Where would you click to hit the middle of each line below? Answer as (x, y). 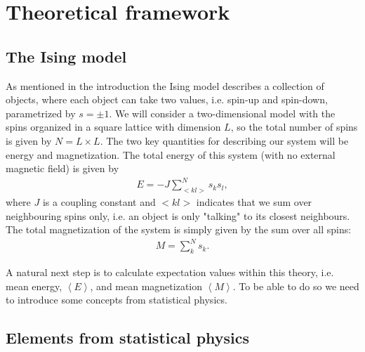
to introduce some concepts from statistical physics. (117, 300)
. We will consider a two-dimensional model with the (222, 113)
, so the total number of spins (294, 127)
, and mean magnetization (146, 286)
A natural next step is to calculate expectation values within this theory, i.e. (170, 272)
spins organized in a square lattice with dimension (113, 127)
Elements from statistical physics (128, 338)
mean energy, (34, 286)
